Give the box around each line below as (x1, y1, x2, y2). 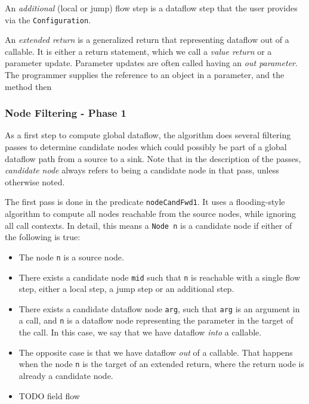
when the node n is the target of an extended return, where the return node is (18, 358, 304, 370)
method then (5, 80, 52, 92)
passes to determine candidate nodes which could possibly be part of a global (5, 141, 287, 153)
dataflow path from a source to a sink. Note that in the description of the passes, (5, 152, 301, 164)
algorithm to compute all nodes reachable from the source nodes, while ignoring (5, 207, 296, 220)
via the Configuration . (5, 13, 91, 26)
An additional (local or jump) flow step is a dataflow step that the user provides (5, 2, 298, 14)
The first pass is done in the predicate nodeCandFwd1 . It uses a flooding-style (5, 195, 285, 208)
